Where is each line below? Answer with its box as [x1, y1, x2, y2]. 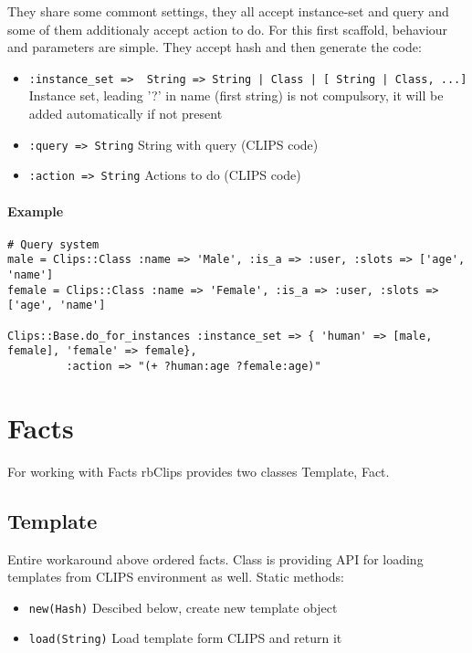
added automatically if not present [28, 104, 223, 123]
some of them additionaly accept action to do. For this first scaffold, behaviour [7, 19, 448, 38]
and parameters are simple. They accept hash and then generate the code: [7, 37, 422, 57]
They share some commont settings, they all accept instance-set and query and [7, 2, 449, 20]
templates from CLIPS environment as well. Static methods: [7, 567, 344, 586]
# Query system [7, 237, 100, 251]
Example [7, 201, 64, 220]
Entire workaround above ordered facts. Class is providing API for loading [7, 549, 424, 568]
